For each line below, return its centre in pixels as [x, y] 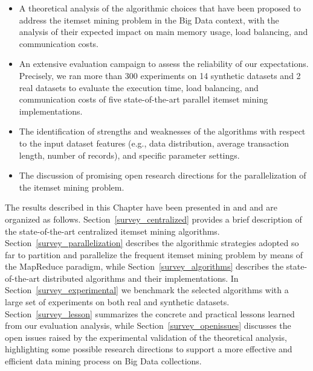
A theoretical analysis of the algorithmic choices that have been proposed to [160, 8]
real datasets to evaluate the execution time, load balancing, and [139, 87]
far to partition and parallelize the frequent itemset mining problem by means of [154, 254]
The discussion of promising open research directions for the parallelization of [163, 175]
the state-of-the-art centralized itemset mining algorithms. [112, 231]
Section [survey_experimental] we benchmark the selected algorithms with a [147, 290]
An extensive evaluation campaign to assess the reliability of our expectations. [164, 64]
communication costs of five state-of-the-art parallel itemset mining [144, 99]
